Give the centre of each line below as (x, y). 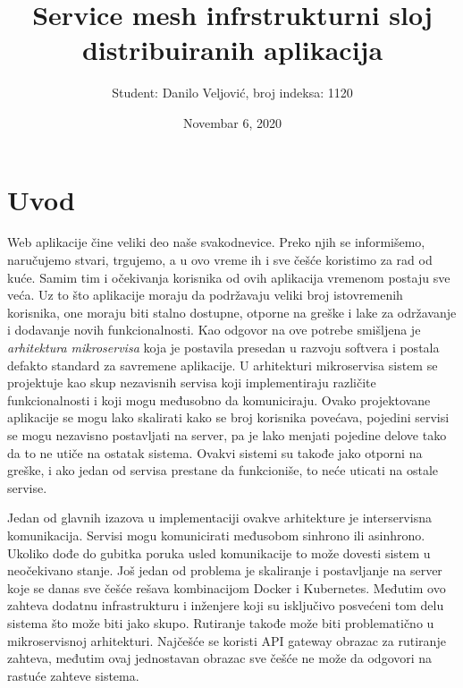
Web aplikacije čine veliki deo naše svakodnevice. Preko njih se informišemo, (216, 242)
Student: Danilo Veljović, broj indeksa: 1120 (232, 93)
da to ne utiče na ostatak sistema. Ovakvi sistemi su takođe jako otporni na (215, 452)
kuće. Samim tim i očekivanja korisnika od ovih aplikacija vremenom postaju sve (229, 277)
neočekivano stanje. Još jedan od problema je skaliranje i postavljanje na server (225, 570)
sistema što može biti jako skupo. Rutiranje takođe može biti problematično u (221, 622)
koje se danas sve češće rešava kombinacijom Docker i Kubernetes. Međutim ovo (227, 587)
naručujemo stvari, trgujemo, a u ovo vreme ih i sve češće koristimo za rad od (220, 260)
